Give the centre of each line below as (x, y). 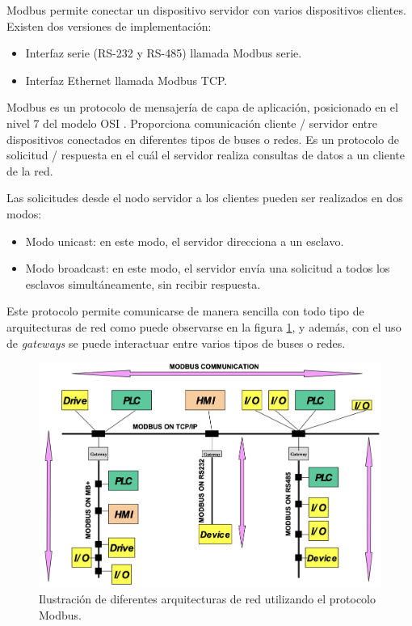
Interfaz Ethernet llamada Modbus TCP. (126, 80)
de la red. (30, 170)
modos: (24, 213)
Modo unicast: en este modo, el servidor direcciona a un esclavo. (185, 241)
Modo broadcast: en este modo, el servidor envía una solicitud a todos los (208, 268)
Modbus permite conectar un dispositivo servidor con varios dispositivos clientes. (206, 10)
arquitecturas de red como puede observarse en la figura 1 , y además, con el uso (204, 326)
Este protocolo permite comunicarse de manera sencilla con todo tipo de (185, 311)
